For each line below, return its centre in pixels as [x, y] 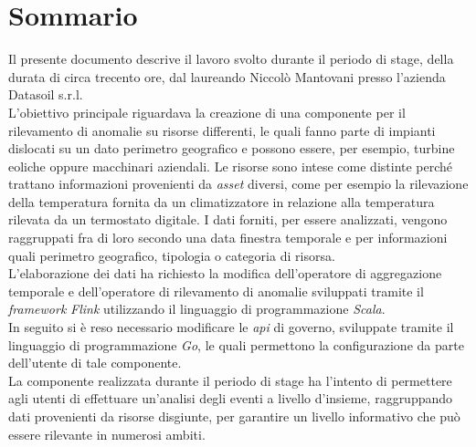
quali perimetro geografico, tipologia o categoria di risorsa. [172, 255]
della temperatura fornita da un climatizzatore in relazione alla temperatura [222, 201]
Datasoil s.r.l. [46, 94]
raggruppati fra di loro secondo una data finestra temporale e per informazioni [228, 238]
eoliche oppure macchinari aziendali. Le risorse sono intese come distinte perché [231, 166]
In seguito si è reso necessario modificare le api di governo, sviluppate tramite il [231, 327]
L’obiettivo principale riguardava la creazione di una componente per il [207, 112]
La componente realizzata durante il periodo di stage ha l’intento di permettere [230, 380]
